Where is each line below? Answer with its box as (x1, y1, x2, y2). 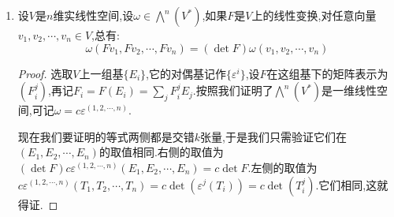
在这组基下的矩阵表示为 (266, 65, 388, 81)
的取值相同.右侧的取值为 (98, 144, 224, 160)
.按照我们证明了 (192, 82, 273, 99)
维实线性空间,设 (53, 7, 134, 23)
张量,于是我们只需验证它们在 (200, 128, 347, 144)
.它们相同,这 (315, 176, 377, 193)
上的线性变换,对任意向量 (251, 7, 377, 23)
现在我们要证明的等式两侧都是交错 (17, 128, 195, 144)
